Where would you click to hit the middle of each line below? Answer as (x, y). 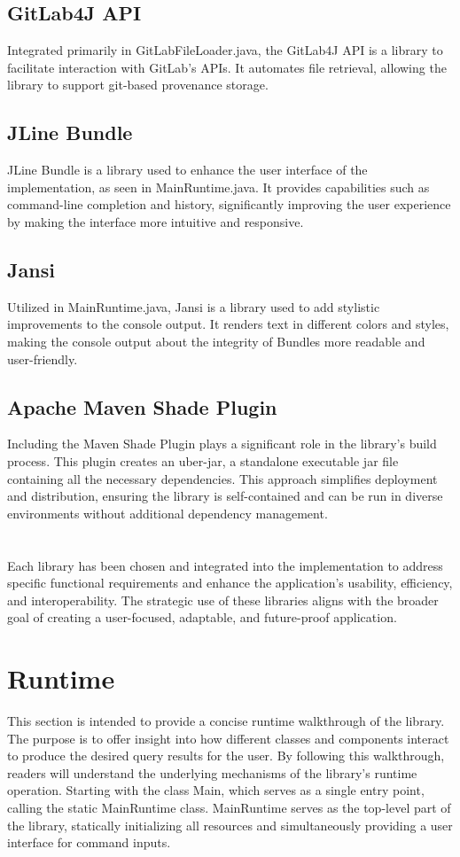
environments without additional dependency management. (168, 513)
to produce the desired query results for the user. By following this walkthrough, (226, 756)
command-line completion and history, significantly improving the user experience (229, 204)
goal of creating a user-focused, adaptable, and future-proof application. (202, 617)
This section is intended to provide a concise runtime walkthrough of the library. (226, 721)
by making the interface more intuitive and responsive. (156, 221)
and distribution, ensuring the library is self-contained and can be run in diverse (225, 496)
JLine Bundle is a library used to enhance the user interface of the (187, 170)
